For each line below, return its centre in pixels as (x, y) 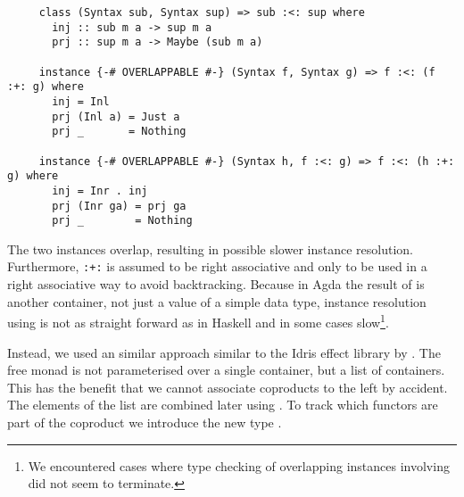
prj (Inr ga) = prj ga (119, 206)
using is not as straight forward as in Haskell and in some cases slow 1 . (198, 321)
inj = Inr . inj (100, 191)
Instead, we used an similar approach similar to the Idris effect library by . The (224, 352)
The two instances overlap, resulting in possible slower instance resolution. (210, 248)
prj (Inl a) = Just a (116, 116)
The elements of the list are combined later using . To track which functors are (223, 405)
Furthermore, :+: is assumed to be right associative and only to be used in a (217, 266)
